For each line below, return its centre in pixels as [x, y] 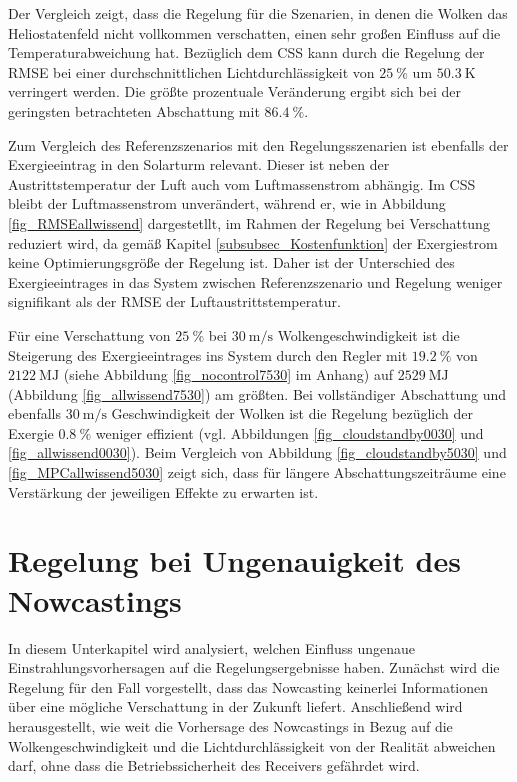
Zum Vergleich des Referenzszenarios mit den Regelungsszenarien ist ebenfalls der [258, 144]
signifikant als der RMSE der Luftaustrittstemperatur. [174, 301]
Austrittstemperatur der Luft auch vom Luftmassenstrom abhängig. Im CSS [242, 183]
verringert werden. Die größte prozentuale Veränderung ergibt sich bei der [234, 91]
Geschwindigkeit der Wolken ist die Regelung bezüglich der [292, 413]
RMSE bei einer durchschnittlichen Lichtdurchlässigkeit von [191, 71]
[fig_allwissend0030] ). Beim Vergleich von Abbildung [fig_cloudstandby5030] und [257, 452]
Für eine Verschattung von [89, 334]
